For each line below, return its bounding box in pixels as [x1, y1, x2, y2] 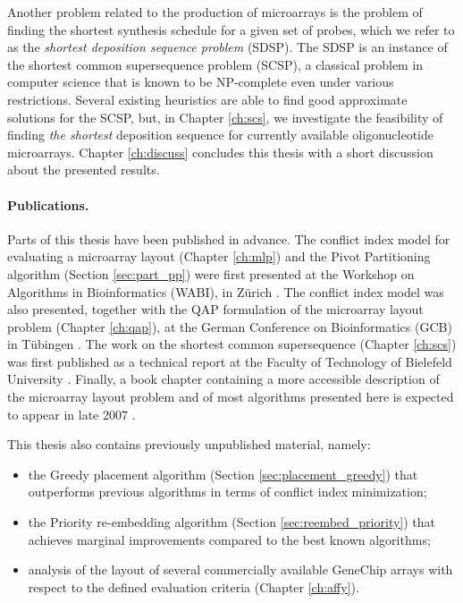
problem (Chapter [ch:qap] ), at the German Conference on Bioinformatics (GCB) [7, 317, 452, 335]
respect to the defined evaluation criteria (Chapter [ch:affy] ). [28, 577, 359, 596]
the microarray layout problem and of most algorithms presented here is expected [7, 387, 454, 406]
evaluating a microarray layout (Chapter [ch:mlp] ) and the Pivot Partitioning [7, 247, 431, 266]
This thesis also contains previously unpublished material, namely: [7, 435, 371, 454]
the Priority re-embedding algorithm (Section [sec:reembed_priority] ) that [28, 513, 436, 531]
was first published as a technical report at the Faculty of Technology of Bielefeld [7, 352, 452, 370]
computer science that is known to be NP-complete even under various [7, 72, 394, 91]
